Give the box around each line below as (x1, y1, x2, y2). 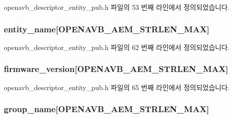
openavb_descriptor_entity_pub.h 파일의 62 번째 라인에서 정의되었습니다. (4, 42, 230, 52)
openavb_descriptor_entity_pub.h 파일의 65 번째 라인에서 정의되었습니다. (4, 82, 230, 92)
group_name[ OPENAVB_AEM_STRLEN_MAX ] (4, 103, 210, 115)
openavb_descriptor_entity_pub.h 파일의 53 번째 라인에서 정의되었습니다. (4, 2, 230, 12)
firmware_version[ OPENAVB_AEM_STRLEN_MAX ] (4, 63, 229, 75)
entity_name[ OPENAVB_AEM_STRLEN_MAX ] (4, 23, 210, 35)
